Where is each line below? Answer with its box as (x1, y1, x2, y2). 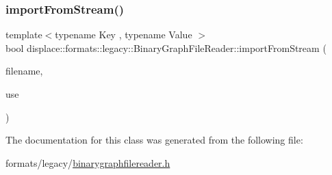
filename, (5, 64, 43, 78)
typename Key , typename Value (55, 27, 192, 42)
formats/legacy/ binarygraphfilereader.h (5, 155, 170, 170)
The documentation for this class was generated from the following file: (5, 133, 303, 147)
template (5, 27, 42, 42)
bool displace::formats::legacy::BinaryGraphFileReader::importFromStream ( (5, 40, 327, 55)
